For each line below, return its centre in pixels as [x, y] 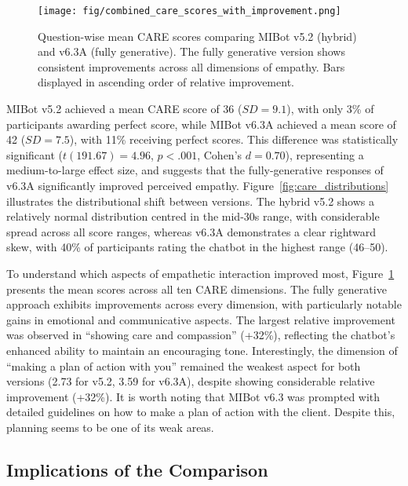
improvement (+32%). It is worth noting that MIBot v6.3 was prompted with [193, 396]
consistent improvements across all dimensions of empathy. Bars [191, 66]
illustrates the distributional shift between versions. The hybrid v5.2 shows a [191, 201]
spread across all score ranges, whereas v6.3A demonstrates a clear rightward [191, 231]
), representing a [324, 154]
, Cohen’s [220, 154]
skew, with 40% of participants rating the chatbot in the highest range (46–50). [197, 247]
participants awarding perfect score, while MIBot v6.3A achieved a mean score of [201, 124]
